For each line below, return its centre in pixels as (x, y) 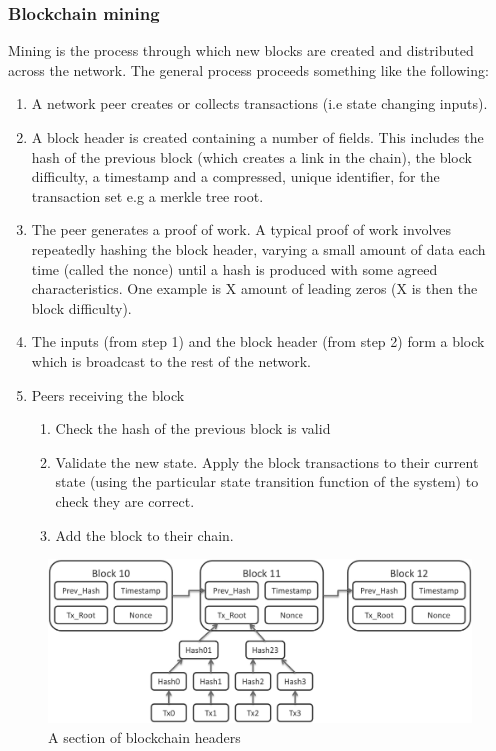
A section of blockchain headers (144, 737)
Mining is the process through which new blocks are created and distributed (241, 50)
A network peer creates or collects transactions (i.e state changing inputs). (259, 103)
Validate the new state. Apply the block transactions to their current (267, 461)
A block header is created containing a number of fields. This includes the (257, 137)
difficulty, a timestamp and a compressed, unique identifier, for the (235, 176)
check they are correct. (125, 500)
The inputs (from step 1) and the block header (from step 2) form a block (258, 341)
